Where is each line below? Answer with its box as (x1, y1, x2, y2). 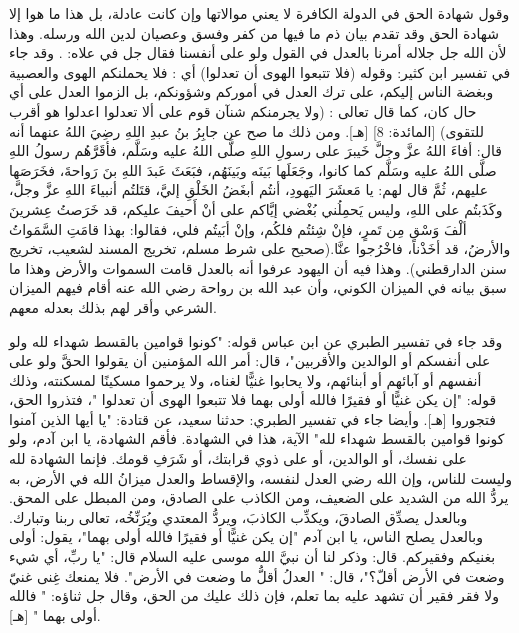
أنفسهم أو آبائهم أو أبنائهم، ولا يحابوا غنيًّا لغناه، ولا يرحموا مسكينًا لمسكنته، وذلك (9, 369, 482, 390)
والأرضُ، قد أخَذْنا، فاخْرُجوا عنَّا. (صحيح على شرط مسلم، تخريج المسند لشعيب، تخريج (9, 238, 511, 259)
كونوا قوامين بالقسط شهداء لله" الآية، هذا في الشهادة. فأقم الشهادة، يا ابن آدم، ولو (9, 428, 505, 449)
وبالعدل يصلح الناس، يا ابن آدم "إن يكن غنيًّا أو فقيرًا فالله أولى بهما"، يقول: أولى (9, 526, 484, 547)
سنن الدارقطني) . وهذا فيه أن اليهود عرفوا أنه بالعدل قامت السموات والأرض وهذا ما (9, 257, 507, 278)
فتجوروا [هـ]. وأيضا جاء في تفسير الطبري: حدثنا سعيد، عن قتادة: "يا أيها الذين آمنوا (9, 408, 497, 429)
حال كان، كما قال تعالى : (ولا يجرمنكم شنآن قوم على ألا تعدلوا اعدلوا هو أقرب (9, 100, 477, 121)
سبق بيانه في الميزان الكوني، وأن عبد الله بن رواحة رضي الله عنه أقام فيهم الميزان (9, 277, 507, 298)
